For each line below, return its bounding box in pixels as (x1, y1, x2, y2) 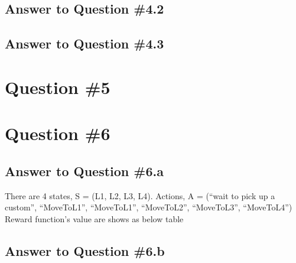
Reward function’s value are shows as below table (5, 212, 184, 225)
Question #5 (5, 74, 110, 99)
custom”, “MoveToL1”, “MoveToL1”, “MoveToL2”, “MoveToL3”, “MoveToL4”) (5, 201, 292, 213)
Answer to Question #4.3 (5, 34, 164, 53)
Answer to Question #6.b (5, 241, 165, 259)
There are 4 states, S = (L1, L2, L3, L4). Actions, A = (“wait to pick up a (5, 189, 275, 202)
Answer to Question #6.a (5, 161, 164, 180)
